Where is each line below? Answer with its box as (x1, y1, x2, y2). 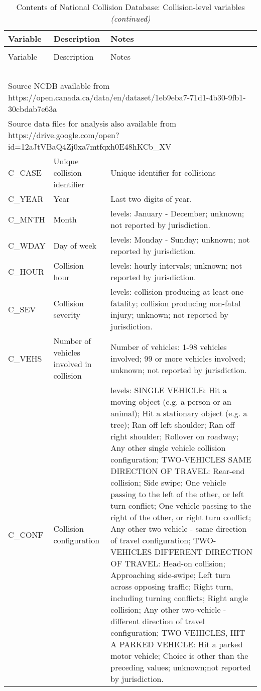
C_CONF (8, 528, 44, 540)
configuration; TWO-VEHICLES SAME (110, 453, 251, 465)
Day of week (53, 239, 96, 251)
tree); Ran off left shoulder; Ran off (110, 419, 235, 430)
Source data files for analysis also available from (8, 118, 177, 129)
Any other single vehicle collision (110, 442, 226, 453)
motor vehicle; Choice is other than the (110, 650, 248, 661)
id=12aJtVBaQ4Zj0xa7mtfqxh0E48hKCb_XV (8, 141, 172, 152)
